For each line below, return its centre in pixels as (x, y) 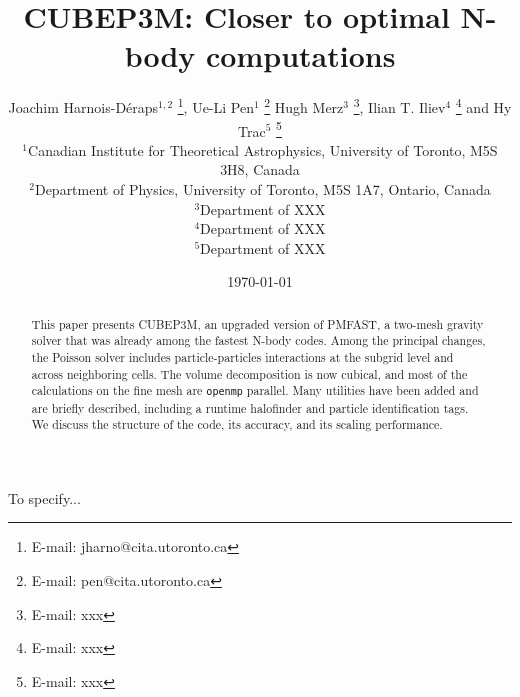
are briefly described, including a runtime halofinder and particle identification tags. (250, 407)
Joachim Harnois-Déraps (83, 106)
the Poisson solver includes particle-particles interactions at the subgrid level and (242, 357)
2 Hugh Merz (304, 105)
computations (301, 55)
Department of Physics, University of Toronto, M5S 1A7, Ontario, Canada (262, 189)
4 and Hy (483, 105)
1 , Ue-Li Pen (215, 105)
